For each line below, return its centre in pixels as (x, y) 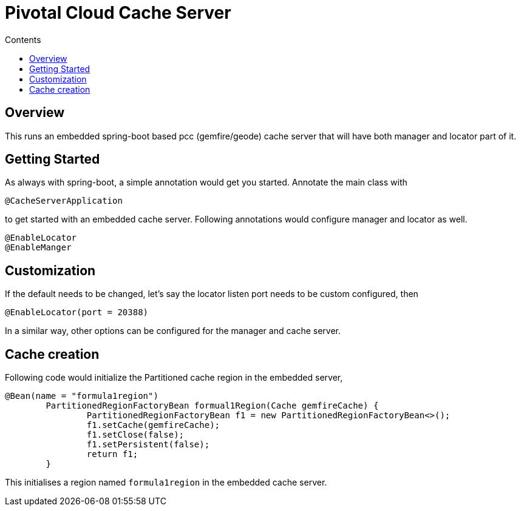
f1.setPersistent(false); (148, 445)
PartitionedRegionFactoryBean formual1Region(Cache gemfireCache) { (212, 406)
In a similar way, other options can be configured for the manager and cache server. (173, 331)
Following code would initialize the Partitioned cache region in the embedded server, (174, 378)
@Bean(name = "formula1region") (82, 396)
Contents (23, 39)
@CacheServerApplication (64, 201)
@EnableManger (38, 248)
